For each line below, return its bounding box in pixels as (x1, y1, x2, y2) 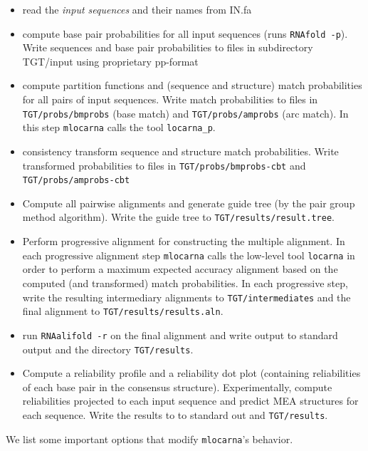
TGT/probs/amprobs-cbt (22, 175, 130, 186)
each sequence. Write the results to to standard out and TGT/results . (22, 407, 328, 422)
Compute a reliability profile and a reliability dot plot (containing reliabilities (22, 366, 361, 380)
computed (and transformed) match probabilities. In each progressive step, (22, 275, 348, 290)
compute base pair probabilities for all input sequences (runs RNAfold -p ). (22, 26, 348, 41)
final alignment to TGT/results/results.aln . (22, 304, 224, 318)
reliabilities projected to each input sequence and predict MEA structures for (22, 393, 359, 408)
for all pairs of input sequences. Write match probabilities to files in (22, 92, 318, 107)
